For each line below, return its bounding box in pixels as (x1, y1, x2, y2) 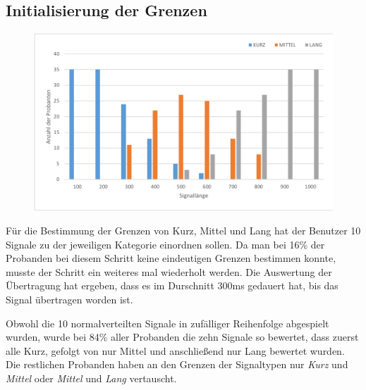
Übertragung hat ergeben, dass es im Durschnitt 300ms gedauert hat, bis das (6, 278, 338, 293)
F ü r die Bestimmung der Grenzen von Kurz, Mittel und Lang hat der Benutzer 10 (6, 223, 361, 238)
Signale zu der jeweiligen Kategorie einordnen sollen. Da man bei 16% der (6, 237, 325, 251)
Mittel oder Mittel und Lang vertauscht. (6, 370, 177, 385)
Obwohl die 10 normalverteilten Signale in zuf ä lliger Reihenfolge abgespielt (6, 315, 329, 330)
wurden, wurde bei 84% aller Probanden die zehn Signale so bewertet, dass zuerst (6, 329, 359, 344)
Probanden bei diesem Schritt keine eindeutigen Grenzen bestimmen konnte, (6, 251, 336, 265)
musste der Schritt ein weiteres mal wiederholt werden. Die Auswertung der (6, 264, 332, 279)
